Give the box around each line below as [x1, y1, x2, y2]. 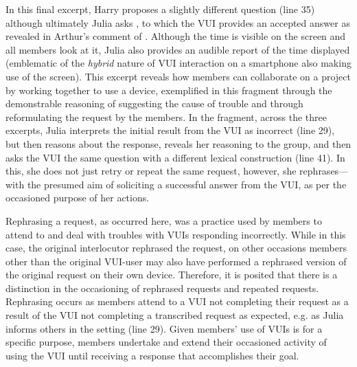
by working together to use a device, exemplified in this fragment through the [5, 82, 332, 97]
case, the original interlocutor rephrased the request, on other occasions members [5, 241, 347, 255]
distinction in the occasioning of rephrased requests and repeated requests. [5, 280, 319, 295]
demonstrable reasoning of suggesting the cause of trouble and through [5, 96, 303, 111]
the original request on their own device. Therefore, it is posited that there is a [5, 267, 338, 282]
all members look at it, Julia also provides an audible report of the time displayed [5, 42, 350, 56]
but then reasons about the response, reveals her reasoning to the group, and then [5, 136, 352, 151]
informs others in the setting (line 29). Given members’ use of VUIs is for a [5, 321, 323, 335]
